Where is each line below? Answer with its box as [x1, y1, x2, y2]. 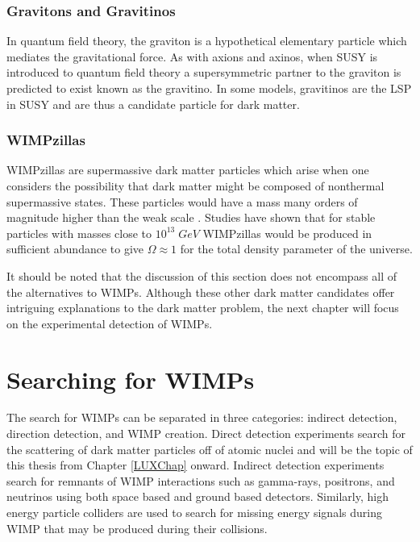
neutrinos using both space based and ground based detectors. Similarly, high [6, 488, 389, 505]
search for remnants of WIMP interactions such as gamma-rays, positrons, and [6, 472, 395, 489]
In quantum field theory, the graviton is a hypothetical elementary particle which [6, 32, 407, 49]
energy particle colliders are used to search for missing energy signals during [6, 504, 382, 521]
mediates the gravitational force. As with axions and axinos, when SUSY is [6, 48, 378, 65]
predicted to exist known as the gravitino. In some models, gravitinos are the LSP [6, 80, 412, 96]
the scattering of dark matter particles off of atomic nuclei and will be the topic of [6, 440, 413, 457]
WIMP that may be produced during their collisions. [6, 519, 268, 536]
